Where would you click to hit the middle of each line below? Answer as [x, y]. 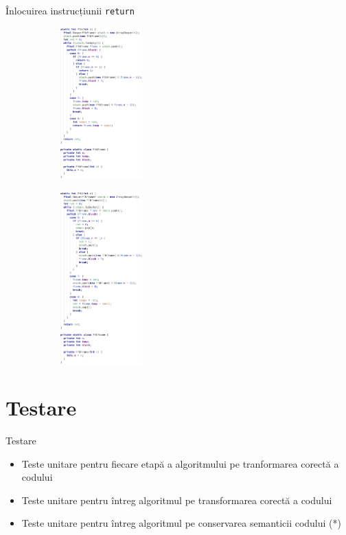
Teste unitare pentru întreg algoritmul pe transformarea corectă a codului [177, 500]
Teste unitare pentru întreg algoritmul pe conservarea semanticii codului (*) [181, 523]
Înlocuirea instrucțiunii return [70, 10]
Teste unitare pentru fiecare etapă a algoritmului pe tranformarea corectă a [180, 463]
